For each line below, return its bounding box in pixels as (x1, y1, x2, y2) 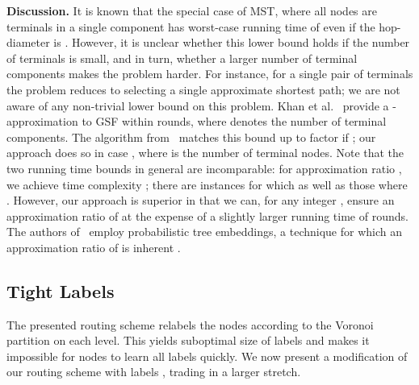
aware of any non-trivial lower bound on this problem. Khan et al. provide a (6, 97, 389, 114)
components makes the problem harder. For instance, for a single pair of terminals (6, 65, 413, 82)
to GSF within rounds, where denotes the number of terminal (82, 113, 387, 130)
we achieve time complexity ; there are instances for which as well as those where (6, 176, 408, 192)
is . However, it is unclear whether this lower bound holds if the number (53, 34, 410, 51)
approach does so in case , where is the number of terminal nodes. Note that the (6, 144, 404, 161)
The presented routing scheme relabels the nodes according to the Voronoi (6, 316, 374, 333)
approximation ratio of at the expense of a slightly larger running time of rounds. (6, 207, 409, 224)
